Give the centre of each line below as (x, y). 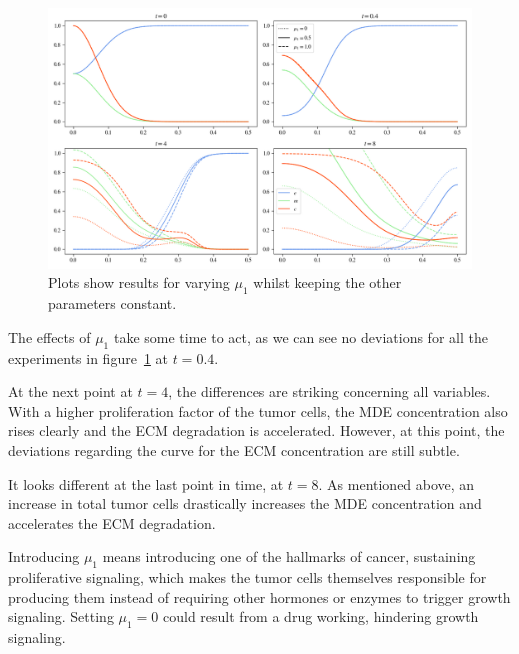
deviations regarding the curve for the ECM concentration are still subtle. (234, 450)
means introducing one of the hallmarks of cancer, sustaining (289, 556)
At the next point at (70, 391)
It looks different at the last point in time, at (146, 483)
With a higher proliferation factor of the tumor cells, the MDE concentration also (258, 410)
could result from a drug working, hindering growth (321, 616)
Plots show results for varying (139, 282)
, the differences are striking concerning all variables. (329, 391)
